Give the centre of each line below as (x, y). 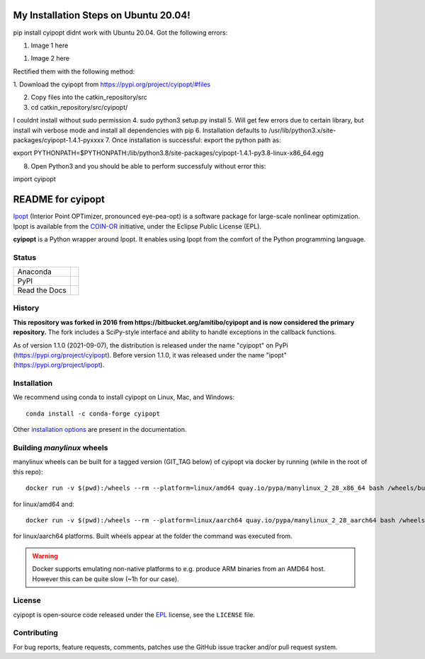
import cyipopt (34, 179)
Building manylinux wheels (61, 448)
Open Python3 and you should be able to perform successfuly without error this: (148, 166)
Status (25, 257)
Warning (45, 556)
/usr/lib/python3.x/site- (302, 130)
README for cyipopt (59, 199)
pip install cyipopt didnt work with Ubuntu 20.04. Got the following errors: (120, 33)
